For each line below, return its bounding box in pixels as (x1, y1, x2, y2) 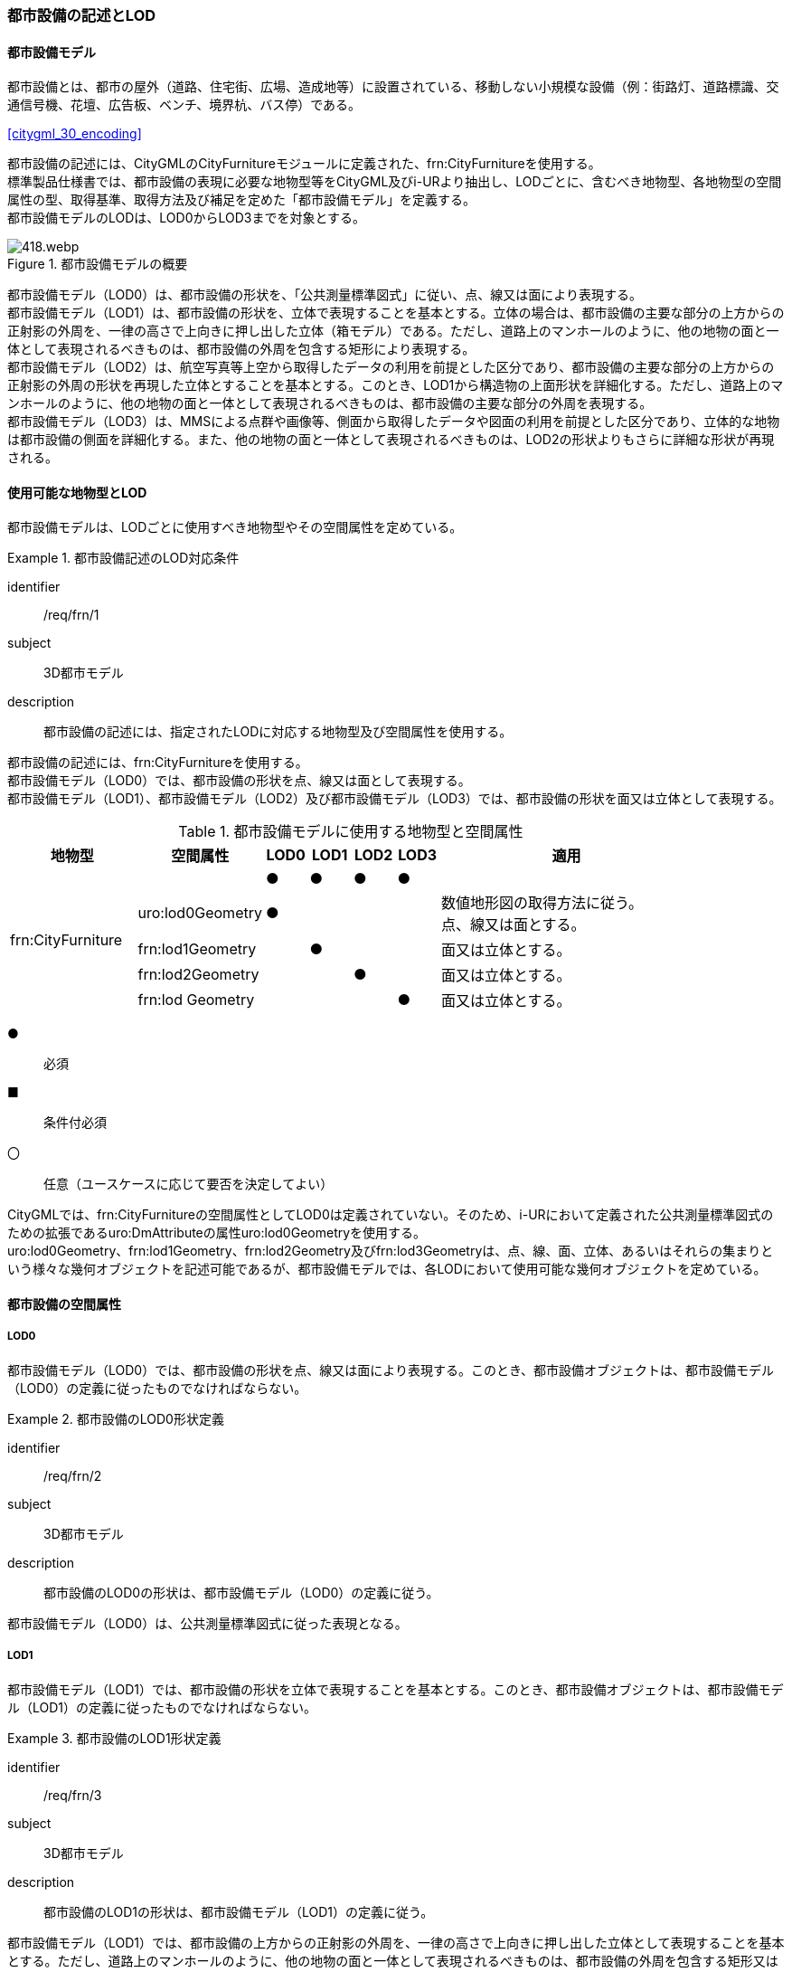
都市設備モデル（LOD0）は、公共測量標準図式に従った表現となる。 (7, 1615, 408, 1631)
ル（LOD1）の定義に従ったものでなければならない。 (7, 1699, 317, 1715)
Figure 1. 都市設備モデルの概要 (7, 256, 188, 272)
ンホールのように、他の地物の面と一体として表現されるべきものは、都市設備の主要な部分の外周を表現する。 (7, 395, 653, 412)
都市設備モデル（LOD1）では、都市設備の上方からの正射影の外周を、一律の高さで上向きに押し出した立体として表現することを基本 (7, 1934, 785, 1950)
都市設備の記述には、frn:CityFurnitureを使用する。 (7, 754, 308, 771)
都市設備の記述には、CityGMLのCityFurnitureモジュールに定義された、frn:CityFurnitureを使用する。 (7, 156, 601, 172)
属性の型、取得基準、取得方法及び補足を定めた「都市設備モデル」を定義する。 (7, 192, 476, 208)
